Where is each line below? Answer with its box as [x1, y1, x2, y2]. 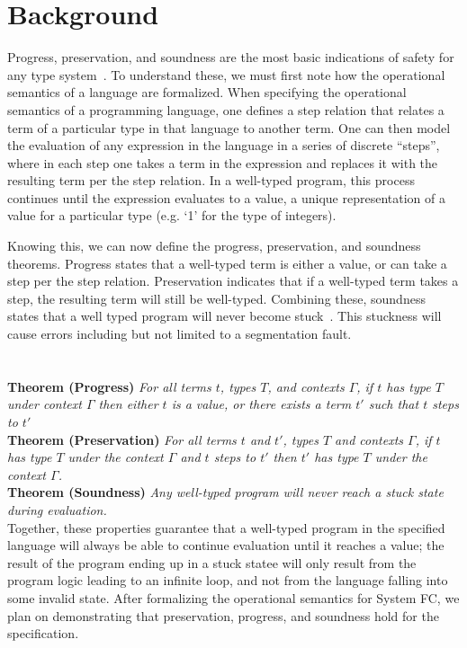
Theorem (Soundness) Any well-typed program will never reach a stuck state [7, 483, 444, 502]
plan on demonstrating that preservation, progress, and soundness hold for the [7, 606, 439, 625]
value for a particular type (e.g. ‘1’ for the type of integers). [7, 206, 337, 225]
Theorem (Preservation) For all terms [7, 430, 237, 448]
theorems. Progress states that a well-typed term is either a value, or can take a [7, 253, 447, 272]
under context [7, 395, 82, 413]
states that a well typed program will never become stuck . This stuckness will [7, 306, 442, 325]
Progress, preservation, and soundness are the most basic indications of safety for [7, 48, 454, 67]
